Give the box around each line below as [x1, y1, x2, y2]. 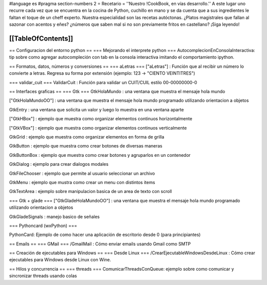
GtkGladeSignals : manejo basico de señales [9, 213, 100, 220]
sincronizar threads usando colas [9, 273, 77, 279]
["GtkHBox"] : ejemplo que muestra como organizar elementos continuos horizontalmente [9, 116, 192, 122]
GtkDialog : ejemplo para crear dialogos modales [9, 161, 109, 167]
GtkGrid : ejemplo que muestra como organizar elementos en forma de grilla [9, 134, 165, 140]
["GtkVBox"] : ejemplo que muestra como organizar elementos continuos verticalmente [9, 125, 187, 131]
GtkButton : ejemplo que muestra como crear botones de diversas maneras [9, 143, 163, 149]
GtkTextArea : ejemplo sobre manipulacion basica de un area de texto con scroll [9, 189, 172, 194]
